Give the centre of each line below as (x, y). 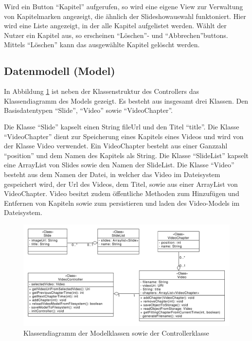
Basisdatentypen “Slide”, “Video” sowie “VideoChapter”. (88, 110)
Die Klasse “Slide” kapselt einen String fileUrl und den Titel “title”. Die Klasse (122, 126)
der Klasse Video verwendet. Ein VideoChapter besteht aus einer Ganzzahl (116, 146)
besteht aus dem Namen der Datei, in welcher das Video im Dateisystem (112, 174)
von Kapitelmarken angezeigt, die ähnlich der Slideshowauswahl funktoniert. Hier (125, 16)
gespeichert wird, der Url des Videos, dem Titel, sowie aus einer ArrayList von (121, 184)
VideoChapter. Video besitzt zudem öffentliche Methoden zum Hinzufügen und (122, 193)
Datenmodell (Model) (60, 71)
